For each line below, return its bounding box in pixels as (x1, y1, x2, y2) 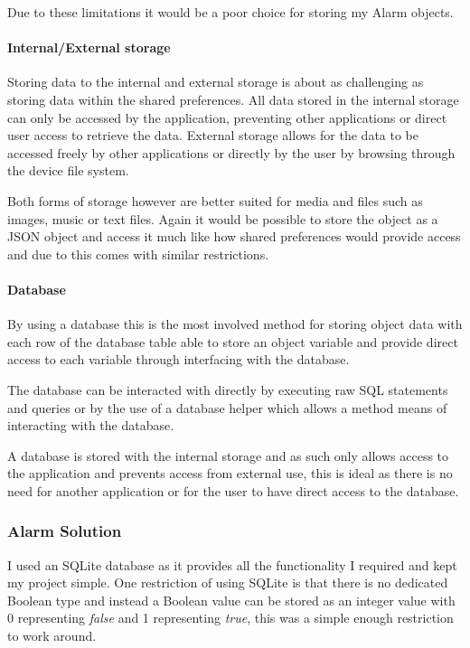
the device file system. (7, 161, 129, 180)
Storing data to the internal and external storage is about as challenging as (7, 72, 424, 91)
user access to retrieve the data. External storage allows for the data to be (7, 126, 418, 145)
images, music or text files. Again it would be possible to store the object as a (7, 209, 438, 228)
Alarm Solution (7, 520, 122, 542)
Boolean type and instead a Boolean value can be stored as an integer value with (7, 590, 456, 609)
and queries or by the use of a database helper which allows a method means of (7, 398, 447, 417)
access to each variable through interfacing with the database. (7, 350, 350, 369)
